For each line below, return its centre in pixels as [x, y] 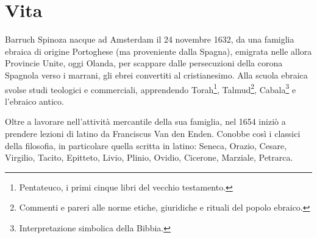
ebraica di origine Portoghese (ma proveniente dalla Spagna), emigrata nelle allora [158, 51]
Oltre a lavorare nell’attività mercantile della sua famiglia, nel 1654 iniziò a [145, 121]
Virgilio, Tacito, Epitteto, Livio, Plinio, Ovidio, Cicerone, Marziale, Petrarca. [149, 157]
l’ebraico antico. [34, 101]
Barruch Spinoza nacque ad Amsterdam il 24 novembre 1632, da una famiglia [150, 39]
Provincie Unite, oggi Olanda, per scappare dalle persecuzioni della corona [144, 63]
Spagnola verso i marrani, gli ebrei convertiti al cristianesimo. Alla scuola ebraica [156, 75]
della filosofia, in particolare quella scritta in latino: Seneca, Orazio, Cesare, [146, 145]
